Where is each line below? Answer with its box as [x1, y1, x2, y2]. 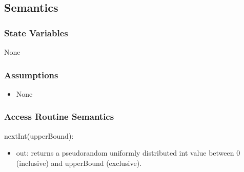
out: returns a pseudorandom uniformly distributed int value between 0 [16, 147, 240, 158]
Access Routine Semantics [4, 110, 114, 123]
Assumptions [4, 68, 58, 81]
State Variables [4, 26, 68, 39]
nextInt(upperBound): [4, 130, 74, 141]
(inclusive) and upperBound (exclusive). [16, 157, 142, 168]
